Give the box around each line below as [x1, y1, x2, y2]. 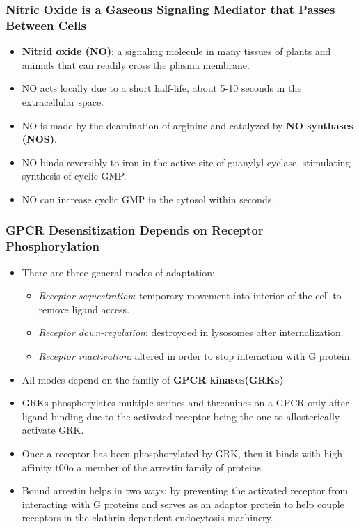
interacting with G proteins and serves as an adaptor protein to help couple [22, 496, 344, 511]
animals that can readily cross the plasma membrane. [22, 57, 250, 72]
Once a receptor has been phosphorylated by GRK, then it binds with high [22, 445, 343, 460]
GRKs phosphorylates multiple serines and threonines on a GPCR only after [22, 395, 349, 410]
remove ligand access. [38, 301, 130, 316]
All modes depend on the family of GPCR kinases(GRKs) [22, 372, 284, 386]
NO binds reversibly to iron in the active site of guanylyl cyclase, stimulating [22, 155, 351, 169]
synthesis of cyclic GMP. [22, 168, 127, 183]
